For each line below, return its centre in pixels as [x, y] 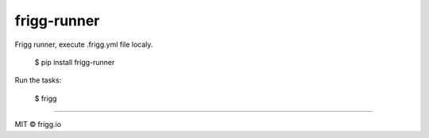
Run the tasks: [38, 80]
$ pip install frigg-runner [75, 62]
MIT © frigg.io [38, 125]
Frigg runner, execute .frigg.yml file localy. [84, 44]
